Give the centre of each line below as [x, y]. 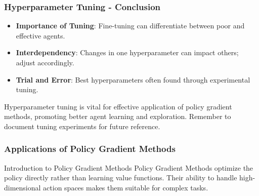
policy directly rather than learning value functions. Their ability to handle [121, 178]
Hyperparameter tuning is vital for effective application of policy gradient [118, 106]
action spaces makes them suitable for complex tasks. [126, 187]
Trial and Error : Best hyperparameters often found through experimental [133, 79]
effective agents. [40, 35]
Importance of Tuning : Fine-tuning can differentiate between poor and [130, 26]
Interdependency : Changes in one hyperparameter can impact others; [127, 52]
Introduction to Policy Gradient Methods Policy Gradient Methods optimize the [129, 167]
